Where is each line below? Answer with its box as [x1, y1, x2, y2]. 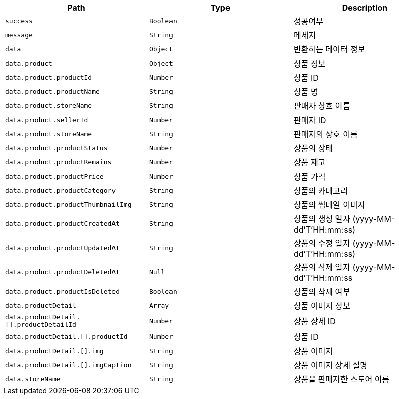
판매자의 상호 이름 [293, 129, 358, 139]
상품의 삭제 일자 [293, 262, 351, 272]
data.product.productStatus [5, 144, 108, 152]
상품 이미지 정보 [293, 301, 351, 311]
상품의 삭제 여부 [293, 287, 351, 297]
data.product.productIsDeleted [5, 287, 120, 295]
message [5, 31, 33, 39]
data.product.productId [5, 73, 92, 81]
